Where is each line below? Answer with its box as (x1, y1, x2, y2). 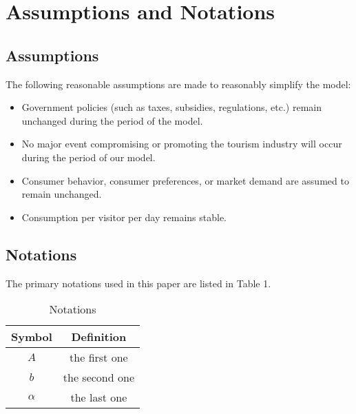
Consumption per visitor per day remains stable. (21, 209, 227, 224)
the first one (70, 349, 128, 366)
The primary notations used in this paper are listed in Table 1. (6, 276, 271, 290)
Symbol (11, 329, 52, 345)
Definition (71, 329, 127, 345)
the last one (70, 389, 127, 406)
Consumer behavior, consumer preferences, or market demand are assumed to (21, 173, 349, 187)
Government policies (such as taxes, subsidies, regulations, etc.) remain (21, 100, 322, 114)
